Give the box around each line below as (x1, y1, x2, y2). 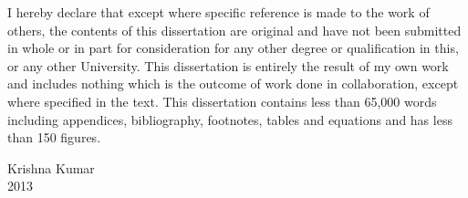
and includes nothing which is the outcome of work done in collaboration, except (7, 74, 459, 93)
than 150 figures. (7, 128, 101, 147)
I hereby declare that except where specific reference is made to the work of (7, 3, 430, 21)
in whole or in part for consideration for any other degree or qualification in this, (7, 38, 459, 57)
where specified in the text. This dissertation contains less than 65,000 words (7, 91, 437, 110)
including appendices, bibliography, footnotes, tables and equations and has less (7, 109, 452, 129)
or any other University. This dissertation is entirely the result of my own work (7, 56, 449, 75)
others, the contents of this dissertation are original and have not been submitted (7, 20, 462, 39)
